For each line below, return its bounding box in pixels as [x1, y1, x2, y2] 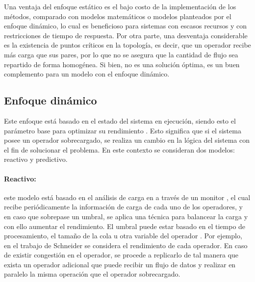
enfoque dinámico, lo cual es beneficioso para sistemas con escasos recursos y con [4, 21, 247, 31]
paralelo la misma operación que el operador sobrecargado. [4, 269, 180, 279]
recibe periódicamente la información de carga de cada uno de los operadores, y [4, 202, 243, 212]
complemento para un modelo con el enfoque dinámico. [4, 69, 170, 79]
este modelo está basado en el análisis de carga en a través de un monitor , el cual [4, 192, 251, 202]
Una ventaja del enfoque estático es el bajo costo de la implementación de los [4, 1, 236, 11]
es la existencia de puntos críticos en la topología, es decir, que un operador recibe [4, 40, 251, 50]
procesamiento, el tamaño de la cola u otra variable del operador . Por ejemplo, [4, 231, 242, 241]
